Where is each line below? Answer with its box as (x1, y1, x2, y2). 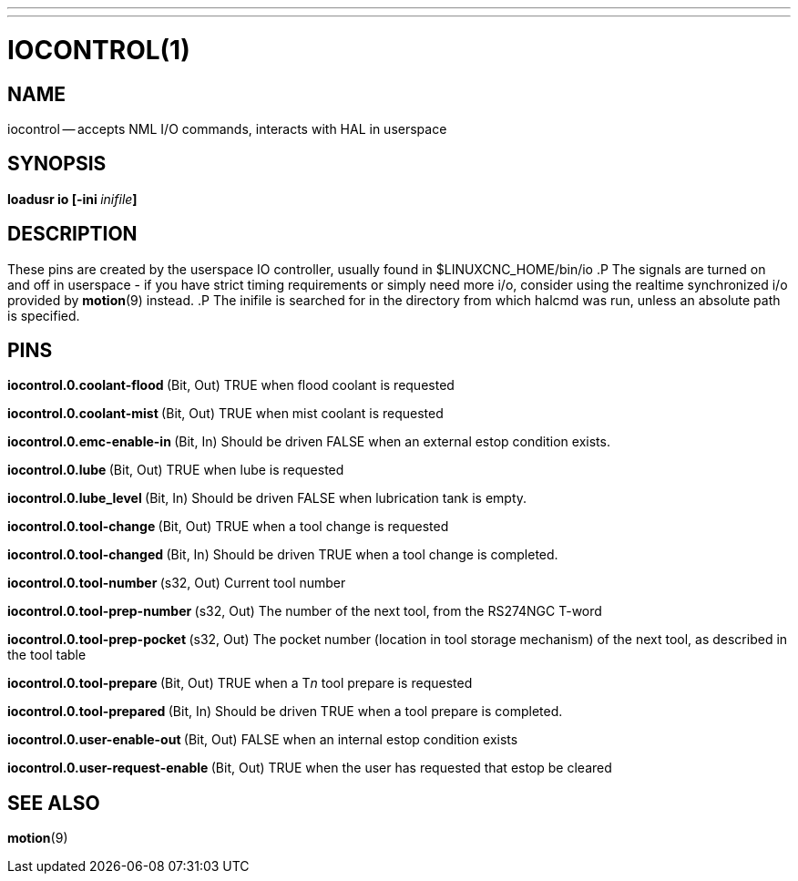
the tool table (7, 647, 87, 663)
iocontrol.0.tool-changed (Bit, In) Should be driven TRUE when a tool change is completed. (7, 547, 558, 563)
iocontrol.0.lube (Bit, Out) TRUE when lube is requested (7, 462, 344, 478)
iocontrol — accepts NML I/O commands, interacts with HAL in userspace (7, 120, 447, 137)
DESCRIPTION (7, 222, 138, 246)
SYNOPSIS (7, 152, 107, 176)
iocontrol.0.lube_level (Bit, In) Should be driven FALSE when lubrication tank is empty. (7, 490, 527, 507)
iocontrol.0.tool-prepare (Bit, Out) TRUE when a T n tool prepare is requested (7, 675, 473, 691)
